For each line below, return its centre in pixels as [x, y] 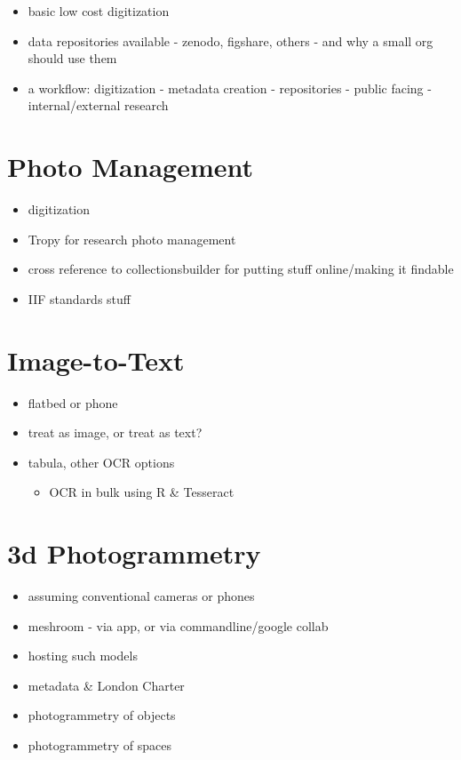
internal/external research [98, 105]
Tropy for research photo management [132, 239]
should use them [72, 58]
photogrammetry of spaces [100, 745]
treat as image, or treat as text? [115, 432]
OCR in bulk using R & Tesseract [142, 492]
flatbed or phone [73, 402]
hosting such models [83, 656]
